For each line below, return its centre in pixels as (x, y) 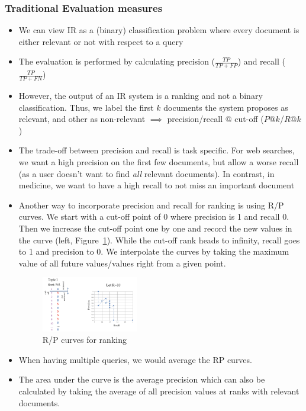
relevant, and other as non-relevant (82, 119)
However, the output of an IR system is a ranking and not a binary (141, 96)
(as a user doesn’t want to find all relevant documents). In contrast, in (146, 173)
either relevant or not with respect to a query (101, 41)
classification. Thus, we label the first (86, 107)
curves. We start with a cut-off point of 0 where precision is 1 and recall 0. (154, 216)
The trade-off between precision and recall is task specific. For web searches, (157, 150)
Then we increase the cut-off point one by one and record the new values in (155, 228)
